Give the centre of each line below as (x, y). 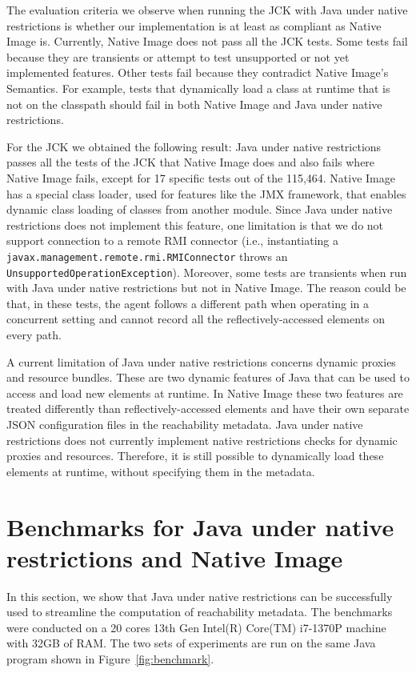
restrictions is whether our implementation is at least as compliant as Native (194, 25)
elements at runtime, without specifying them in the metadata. (161, 471)
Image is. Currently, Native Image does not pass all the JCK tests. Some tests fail (207, 41)
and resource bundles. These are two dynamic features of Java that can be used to (208, 377)
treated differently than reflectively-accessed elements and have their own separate (208, 409)
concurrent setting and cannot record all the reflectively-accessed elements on (196, 319)
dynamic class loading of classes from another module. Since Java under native (200, 209)
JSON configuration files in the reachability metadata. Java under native (185, 424)
